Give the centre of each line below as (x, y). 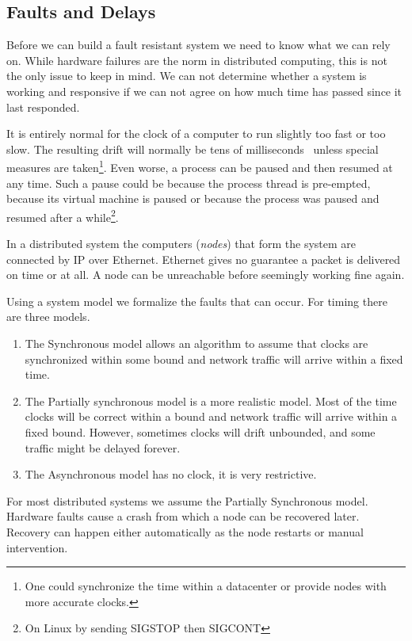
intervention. (37, 547)
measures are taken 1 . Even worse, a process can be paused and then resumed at (200, 166)
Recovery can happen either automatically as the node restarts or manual (185, 531)
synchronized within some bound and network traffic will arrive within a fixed (214, 359)
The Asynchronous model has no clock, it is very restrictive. (171, 474)
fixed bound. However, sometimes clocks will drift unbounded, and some (200, 431)
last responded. (43, 107)
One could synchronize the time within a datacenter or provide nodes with (206, 586)
